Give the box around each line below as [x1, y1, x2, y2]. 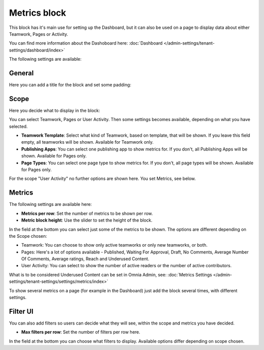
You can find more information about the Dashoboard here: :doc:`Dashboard [9, 40, 163, 46]
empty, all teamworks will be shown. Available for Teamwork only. [21, 139, 154, 145]
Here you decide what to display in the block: [9, 107, 100, 113]
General [9, 69, 34, 77]
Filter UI [9, 307, 34, 316]
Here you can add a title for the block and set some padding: [9, 82, 132, 88]
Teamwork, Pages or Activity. [9, 31, 68, 37]
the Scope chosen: [9, 233, 47, 239]
